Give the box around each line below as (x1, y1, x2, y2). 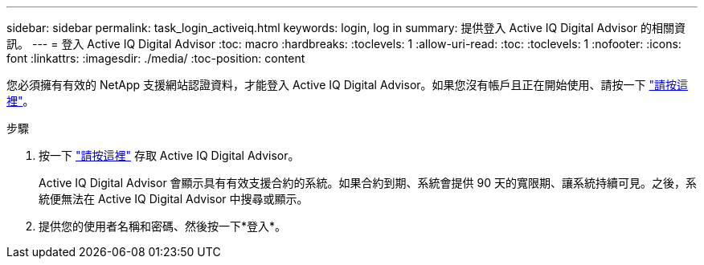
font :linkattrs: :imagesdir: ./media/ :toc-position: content (6, 51, 305, 65)
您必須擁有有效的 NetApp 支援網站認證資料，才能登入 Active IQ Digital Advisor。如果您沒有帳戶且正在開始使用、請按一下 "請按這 (6, 78, 689, 92)
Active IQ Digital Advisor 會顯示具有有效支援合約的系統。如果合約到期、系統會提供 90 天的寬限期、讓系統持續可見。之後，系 (39, 176, 697, 190)
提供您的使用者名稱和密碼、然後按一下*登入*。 (39, 219, 287, 233)
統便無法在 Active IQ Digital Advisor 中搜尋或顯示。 (39, 192, 309, 206)
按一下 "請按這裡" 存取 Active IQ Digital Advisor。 (39, 149, 300, 162)
